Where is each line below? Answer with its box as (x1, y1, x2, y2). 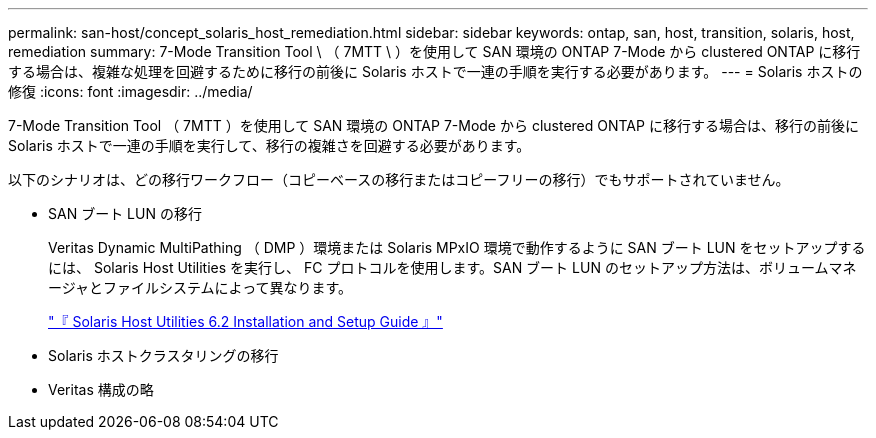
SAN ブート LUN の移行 (48, 205, 202, 222)
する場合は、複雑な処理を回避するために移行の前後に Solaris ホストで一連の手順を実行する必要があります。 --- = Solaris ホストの (8, 63, 863, 80)
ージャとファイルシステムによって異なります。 (48, 279, 353, 296)
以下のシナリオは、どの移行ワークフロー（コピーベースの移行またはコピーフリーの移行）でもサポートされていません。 (8, 171, 790, 188)
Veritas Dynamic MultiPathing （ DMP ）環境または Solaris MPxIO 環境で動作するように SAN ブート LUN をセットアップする (48, 239, 866, 256)
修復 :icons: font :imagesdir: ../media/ (8, 83, 253, 100)
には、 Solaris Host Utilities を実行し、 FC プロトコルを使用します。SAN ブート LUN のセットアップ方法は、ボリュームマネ (48, 259, 857, 276)
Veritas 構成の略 (48, 381, 154, 398)
